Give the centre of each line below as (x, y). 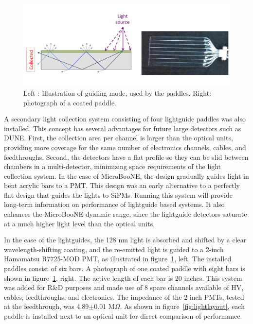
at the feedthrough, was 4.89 (46, 306)
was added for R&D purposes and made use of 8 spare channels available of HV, (124, 287)
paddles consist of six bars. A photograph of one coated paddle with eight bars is (125, 268)
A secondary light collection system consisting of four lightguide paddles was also (125, 119)
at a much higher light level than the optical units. (80, 223)
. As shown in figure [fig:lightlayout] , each (182, 306)
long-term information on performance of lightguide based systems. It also (114, 204)
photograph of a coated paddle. (70, 102)
